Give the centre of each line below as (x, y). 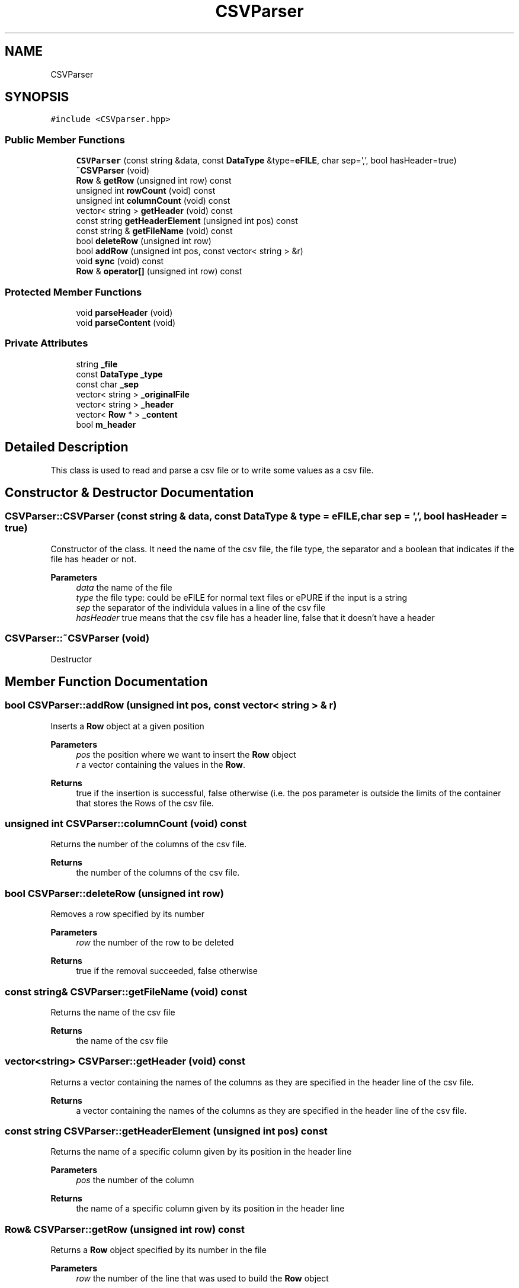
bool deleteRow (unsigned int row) (144, 241)
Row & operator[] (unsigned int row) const (159, 271)
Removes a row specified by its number (128, 914)
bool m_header (106, 424)
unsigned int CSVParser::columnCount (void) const (126, 824)
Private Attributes (47, 343)
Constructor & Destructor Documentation (129, 492)
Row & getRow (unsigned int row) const (154, 181)
